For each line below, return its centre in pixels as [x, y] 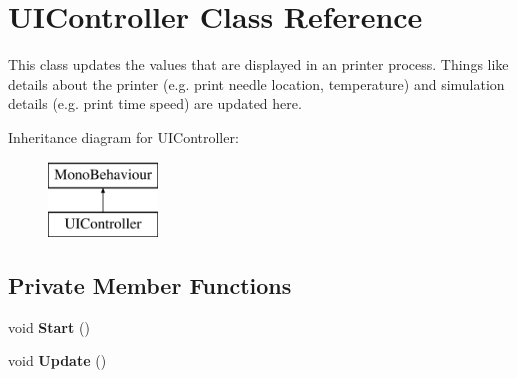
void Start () [49, 326]
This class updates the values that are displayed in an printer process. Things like [258, 64]
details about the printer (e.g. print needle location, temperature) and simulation [256, 83]
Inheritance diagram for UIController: [123, 136]
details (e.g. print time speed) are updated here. [155, 103]
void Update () [57, 360]
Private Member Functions [150, 285]
